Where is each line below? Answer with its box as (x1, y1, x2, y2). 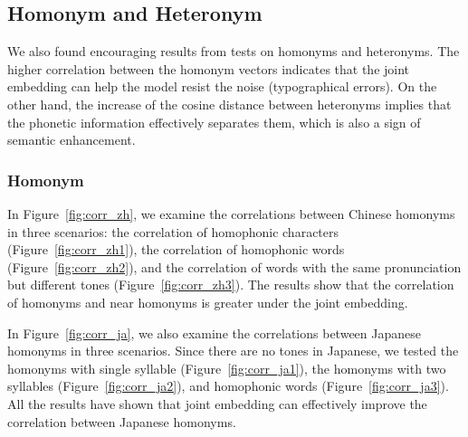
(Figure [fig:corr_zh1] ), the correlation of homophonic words (7, 240, 345, 259)
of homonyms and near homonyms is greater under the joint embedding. (7, 292, 408, 311)
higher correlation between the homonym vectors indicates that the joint (7, 59, 410, 78)
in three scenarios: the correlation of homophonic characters (7, 222, 339, 241)
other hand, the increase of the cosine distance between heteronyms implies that (7, 94, 452, 113)
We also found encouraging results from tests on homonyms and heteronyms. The (7, 42, 460, 61)
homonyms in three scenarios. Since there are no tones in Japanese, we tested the (7, 341, 459, 360)
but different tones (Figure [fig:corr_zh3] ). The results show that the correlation (7, 275, 454, 294)
